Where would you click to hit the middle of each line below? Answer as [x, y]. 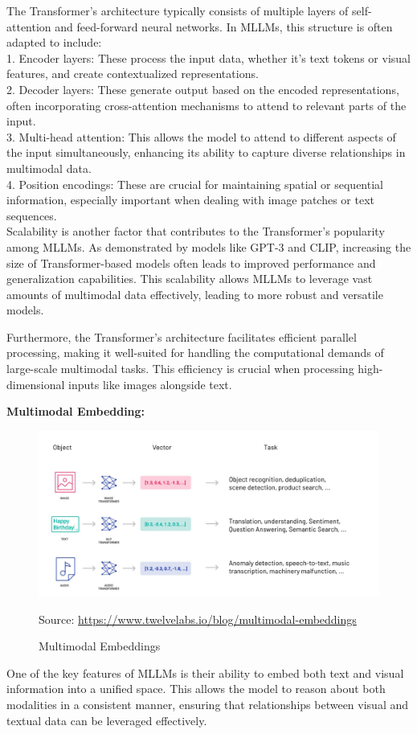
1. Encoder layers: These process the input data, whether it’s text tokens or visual [208, 57]
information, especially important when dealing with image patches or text [191, 200]
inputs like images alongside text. [150, 384]
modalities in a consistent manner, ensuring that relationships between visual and [208, 705]
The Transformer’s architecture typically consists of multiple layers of [178, 10]
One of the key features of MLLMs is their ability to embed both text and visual [205, 672]
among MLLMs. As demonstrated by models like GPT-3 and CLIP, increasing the [209, 246]
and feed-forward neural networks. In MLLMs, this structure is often [224, 26]
